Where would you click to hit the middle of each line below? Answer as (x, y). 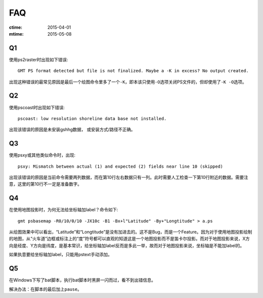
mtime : (16, 34)
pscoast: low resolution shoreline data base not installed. (92, 119)
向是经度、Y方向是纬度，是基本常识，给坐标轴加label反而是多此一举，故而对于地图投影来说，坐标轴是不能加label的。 (127, 245)
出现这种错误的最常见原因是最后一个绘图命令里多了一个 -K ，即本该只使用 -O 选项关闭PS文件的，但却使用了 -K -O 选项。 (128, 82)
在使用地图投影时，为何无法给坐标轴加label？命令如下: (64, 210)
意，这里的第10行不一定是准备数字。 (46, 184)
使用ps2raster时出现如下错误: (38, 60)
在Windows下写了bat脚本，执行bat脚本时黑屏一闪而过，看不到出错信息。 (82, 280)
